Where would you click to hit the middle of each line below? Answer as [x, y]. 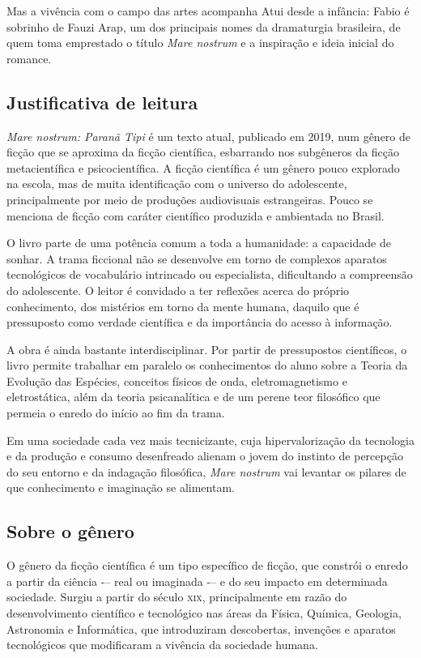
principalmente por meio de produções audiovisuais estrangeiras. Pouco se [190, 199]
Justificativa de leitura [102, 102]
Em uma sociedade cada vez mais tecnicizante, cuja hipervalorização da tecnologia [210, 440]
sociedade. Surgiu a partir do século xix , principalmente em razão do [177, 597]
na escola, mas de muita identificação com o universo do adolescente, [177, 184]
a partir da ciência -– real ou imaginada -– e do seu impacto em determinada [197, 581]
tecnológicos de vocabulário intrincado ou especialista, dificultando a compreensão [210, 274]
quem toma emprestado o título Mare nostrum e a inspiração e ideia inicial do [200, 43]
